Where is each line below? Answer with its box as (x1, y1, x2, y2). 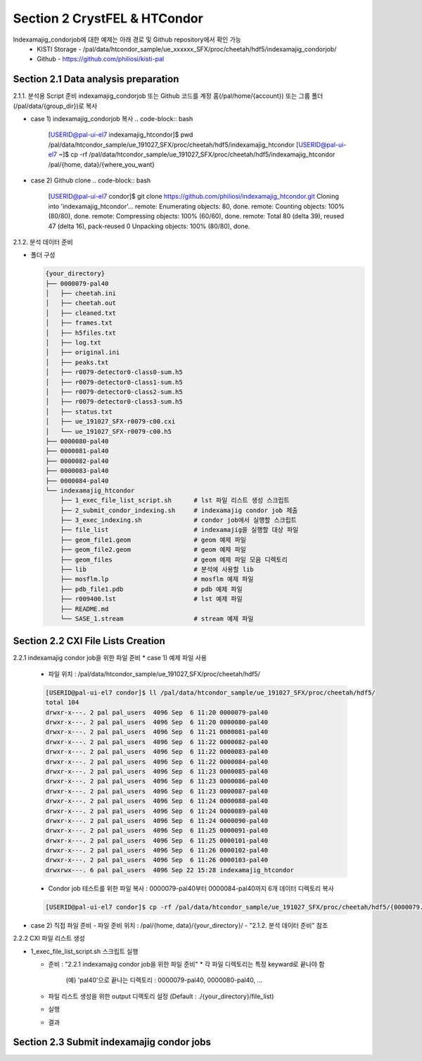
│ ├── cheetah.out (45, 299, 116, 307)
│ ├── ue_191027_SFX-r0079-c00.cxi (45, 418, 176, 426)
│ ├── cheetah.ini (45, 290, 116, 297)
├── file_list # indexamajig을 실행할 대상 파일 (60, 526, 299, 534)
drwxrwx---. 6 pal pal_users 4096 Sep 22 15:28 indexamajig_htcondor (45, 866, 295, 874)
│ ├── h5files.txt (45, 328, 116, 337)
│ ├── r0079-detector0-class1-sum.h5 (45, 378, 183, 386)
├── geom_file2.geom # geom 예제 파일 (60, 546, 246, 554)
